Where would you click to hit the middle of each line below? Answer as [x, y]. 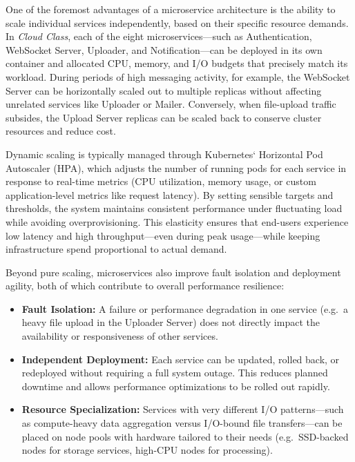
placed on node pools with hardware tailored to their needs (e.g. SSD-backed [185, 436]
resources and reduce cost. [61, 131]
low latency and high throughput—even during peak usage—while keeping [163, 235]
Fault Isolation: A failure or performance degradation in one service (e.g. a [185, 308]
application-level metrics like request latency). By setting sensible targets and [170, 194]
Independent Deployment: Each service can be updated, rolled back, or [181, 359]
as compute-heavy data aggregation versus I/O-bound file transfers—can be [182, 423]
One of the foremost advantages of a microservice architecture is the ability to [171, 9]
